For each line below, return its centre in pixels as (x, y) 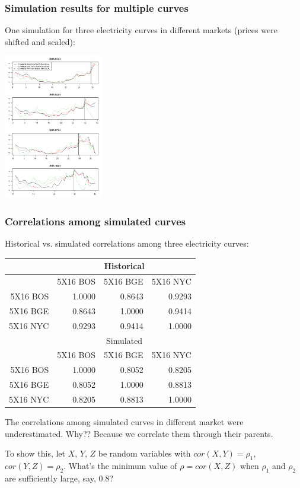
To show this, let (35, 453)
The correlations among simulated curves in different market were (124, 422)
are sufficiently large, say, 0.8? (59, 478)
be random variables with (144, 453)
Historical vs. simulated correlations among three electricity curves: (127, 243)
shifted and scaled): (40, 41)
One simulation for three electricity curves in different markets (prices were (141, 30)
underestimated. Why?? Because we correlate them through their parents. (139, 433)
